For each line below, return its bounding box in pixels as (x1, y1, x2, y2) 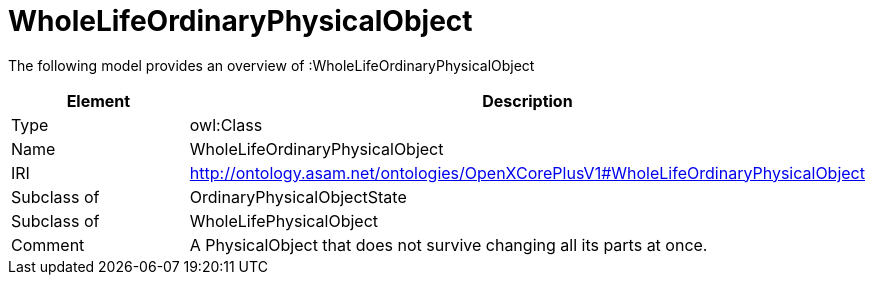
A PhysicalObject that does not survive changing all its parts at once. (189, 234, 708, 255)
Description (482, 90, 573, 111)
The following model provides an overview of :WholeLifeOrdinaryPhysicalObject (8, 56, 535, 74)
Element (66, 90, 131, 111)
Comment (11, 234, 85, 255)
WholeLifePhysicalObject (189, 210, 379, 231)
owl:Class (189, 114, 263, 135)
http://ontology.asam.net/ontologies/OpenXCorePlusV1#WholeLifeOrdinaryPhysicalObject (189, 162, 865, 183)
